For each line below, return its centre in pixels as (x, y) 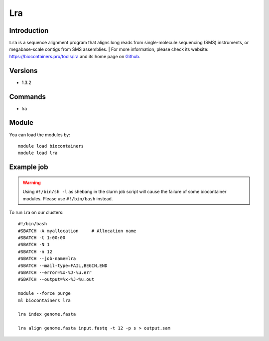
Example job (29, 167)
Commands (28, 97)
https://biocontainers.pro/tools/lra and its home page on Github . (75, 56)
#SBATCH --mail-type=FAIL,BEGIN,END (63, 265)
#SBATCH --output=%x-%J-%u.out (56, 279)
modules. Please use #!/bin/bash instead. (68, 198)
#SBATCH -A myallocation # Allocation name (77, 231)
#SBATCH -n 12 (35, 252)
